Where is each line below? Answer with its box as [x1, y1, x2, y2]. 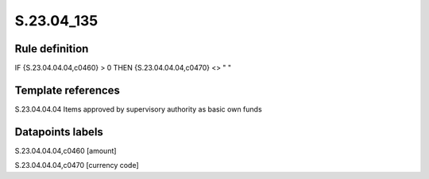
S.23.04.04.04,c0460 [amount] [14, 146, 117, 155]
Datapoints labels [14, 125, 103, 139]
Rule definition [14, 42, 89, 55]
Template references [14, 83, 121, 97]
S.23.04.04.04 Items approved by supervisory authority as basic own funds [14, 104, 262, 114]
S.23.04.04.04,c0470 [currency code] [14, 161, 139, 170]
